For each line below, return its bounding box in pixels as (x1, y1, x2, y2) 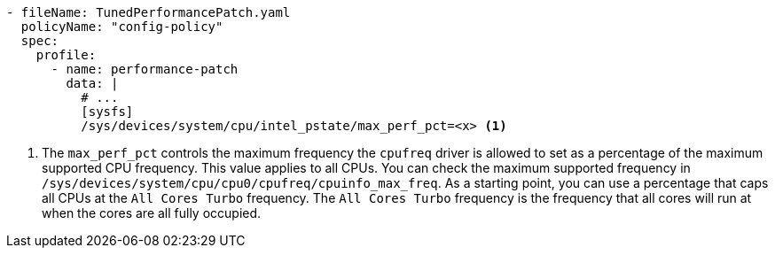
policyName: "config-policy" (20, 19, 223, 34)
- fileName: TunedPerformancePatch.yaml (6, 5, 291, 19)
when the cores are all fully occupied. (42, 205, 262, 220)
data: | (66, 76, 119, 90)
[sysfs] (81, 104, 134, 119)
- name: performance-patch (51, 62, 239, 76)
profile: (35, 48, 97, 62)
